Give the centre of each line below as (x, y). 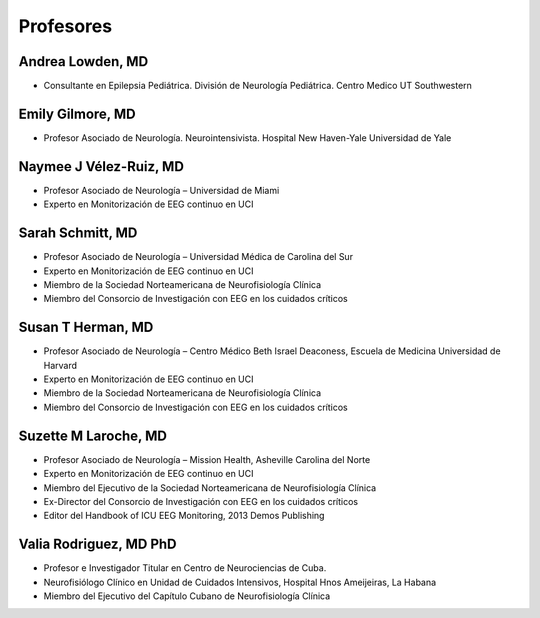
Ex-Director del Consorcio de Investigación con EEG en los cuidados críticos (201, 501)
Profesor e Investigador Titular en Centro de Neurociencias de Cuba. (185, 568)
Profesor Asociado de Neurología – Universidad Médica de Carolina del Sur (198, 257)
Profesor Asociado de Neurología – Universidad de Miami (161, 190)
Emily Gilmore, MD (77, 113)
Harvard (60, 365)
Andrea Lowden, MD (83, 61)
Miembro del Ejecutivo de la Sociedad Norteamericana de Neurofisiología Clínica (210, 487)
